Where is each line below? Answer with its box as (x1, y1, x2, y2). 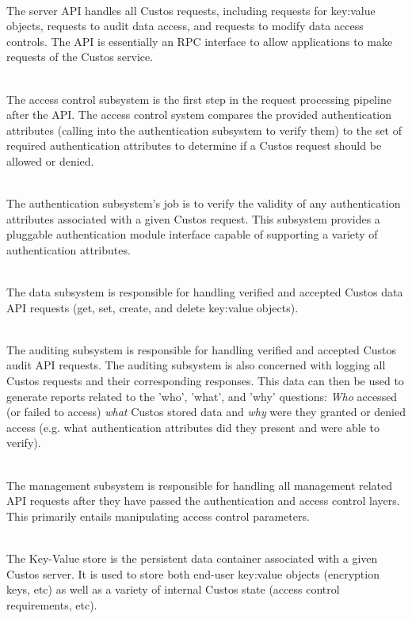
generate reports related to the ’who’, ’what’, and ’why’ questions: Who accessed (6, 388, 398, 404)
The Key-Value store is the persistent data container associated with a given (6, 550, 378, 566)
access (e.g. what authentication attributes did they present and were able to (6, 418, 380, 435)
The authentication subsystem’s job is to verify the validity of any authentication (6, 195, 401, 212)
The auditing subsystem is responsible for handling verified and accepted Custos (6, 341, 396, 357)
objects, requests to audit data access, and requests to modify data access (6, 17, 364, 34)
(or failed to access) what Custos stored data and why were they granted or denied (6, 403, 406, 420)
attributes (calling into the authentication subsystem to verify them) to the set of (6, 121, 402, 138)
